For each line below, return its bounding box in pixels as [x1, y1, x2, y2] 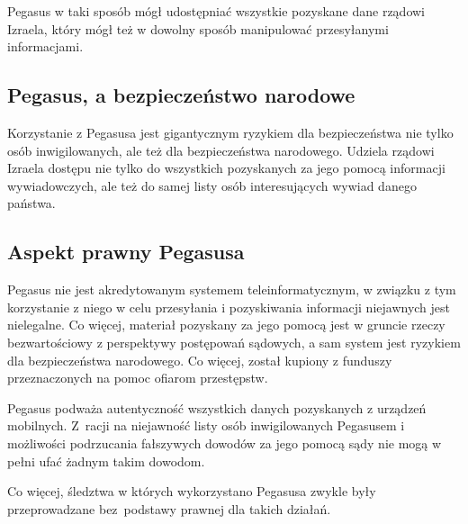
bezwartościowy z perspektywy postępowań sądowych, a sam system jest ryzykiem [7, 332, 461, 351]
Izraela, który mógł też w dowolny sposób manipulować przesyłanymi [7, 19, 389, 38]
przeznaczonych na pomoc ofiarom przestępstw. [7, 368, 268, 387]
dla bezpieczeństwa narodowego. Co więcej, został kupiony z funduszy [7, 350, 392, 369]
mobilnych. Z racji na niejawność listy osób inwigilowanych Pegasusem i [7, 416, 405, 435]
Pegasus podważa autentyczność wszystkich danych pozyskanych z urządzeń [7, 398, 427, 417]
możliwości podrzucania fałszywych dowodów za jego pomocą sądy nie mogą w [7, 433, 442, 452]
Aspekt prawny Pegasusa [7, 238, 245, 266]
